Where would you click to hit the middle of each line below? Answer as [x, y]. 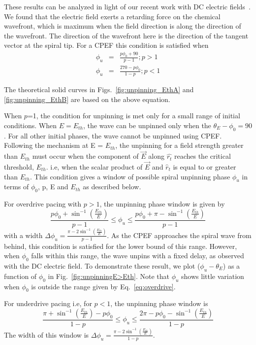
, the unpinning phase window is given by [162, 204]
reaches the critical [202, 156]
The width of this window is [47, 334]
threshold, [19, 167]
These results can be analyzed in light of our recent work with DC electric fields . [127, 6]
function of [20, 276]
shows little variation [213, 276]
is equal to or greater [205, 167]
